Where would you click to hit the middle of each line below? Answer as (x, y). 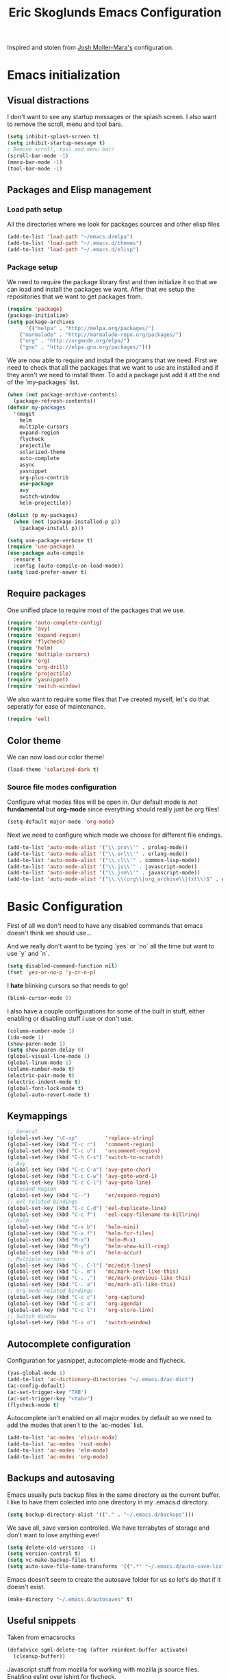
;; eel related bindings (42, 1202)
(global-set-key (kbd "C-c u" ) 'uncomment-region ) (84, 1151)
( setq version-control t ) (44, 1554)
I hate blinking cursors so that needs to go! (68, 985)
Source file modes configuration (62, 787)
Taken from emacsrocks (41, 1637)
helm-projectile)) (46, 503)
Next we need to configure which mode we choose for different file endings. (115, 835)
